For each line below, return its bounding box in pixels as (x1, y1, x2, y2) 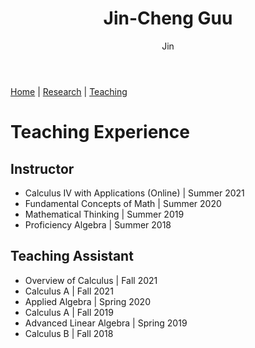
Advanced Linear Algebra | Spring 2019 (24, 317, 188, 329)
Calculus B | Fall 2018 (24, 327, 114, 339)
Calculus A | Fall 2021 (24, 285, 114, 297)
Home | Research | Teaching (10, 85, 128, 97)
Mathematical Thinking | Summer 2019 (24, 208, 185, 220)
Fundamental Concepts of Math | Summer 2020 (24, 197, 222, 209)
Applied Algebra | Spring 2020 (24, 295, 151, 307)
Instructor (10, 160, 75, 177)
